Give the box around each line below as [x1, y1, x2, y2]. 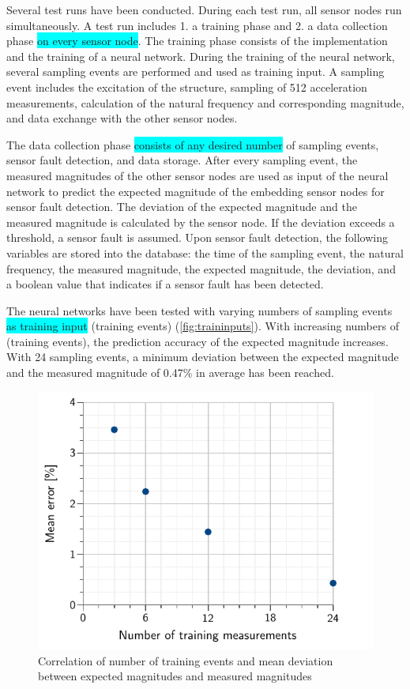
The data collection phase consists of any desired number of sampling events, [6, 136, 379, 152]
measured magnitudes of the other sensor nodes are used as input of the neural [6, 167, 389, 183]
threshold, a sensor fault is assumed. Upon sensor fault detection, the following [6, 229, 388, 246]
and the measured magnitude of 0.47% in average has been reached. [6, 364, 334, 381]
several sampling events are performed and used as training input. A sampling [6, 63, 385, 80]
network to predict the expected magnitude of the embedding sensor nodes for [6, 183, 385, 199]
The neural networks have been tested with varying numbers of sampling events [6, 302, 393, 318]
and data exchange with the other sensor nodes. [6, 110, 238, 126]
